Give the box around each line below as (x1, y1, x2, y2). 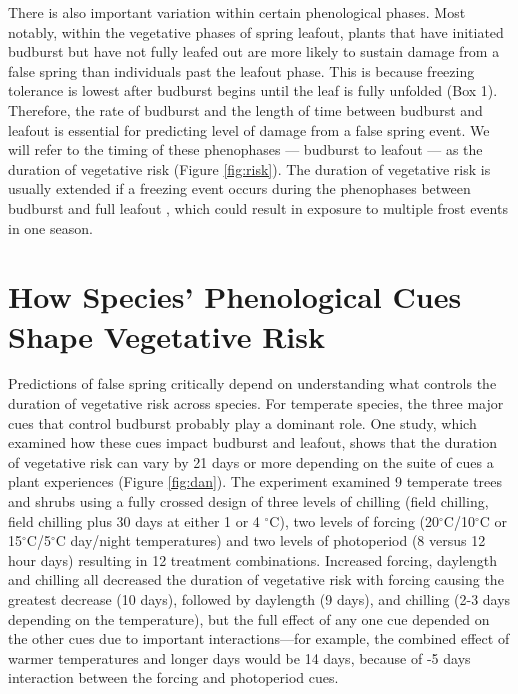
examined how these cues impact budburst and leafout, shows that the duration (8, 432, 497, 453)
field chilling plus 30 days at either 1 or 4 (8, 510, 260, 531)
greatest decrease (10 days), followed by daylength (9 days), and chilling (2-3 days (8, 588, 511, 609)
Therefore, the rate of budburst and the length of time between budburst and (8, 99, 483, 120)
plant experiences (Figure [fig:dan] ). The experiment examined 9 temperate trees (8, 471, 503, 492)
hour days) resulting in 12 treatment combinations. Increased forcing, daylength (8, 549, 497, 570)
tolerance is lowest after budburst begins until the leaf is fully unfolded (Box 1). (8, 80, 498, 101)
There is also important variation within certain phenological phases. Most (8, 2, 466, 22)
